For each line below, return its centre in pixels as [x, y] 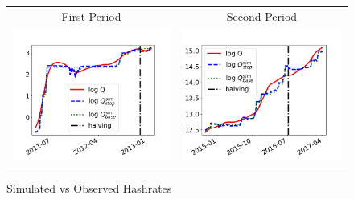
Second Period [262, 16]
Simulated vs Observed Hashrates [89, 187]
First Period [91, 16]
